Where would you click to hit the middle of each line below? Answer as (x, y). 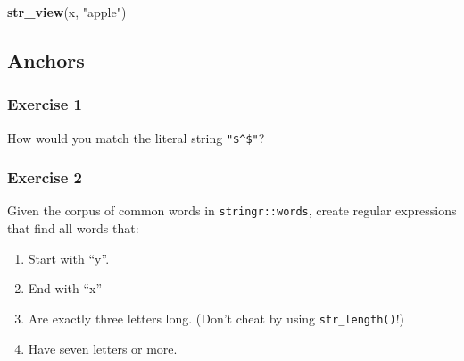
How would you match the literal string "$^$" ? (136, 137)
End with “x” (65, 288)
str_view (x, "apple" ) (67, 12)
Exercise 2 (45, 177)
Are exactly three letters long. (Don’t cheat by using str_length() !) (216, 318)
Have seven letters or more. (103, 348)
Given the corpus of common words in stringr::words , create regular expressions (232, 210)
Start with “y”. (69, 258)
